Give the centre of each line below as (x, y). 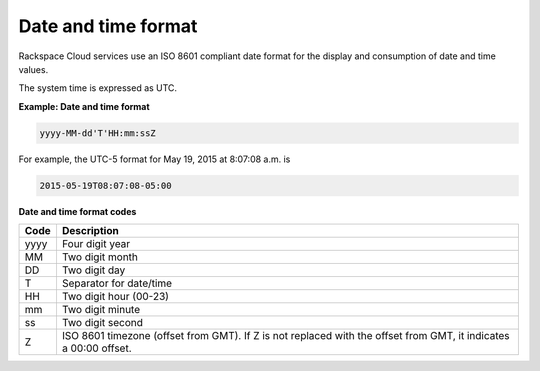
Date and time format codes (77, 211)
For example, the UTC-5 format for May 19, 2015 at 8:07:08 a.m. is (154, 159)
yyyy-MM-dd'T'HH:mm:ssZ (98, 133)
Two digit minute (100, 310)
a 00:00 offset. (96, 348)
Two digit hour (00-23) (115, 297)
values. (33, 69)
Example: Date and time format (84, 106)
